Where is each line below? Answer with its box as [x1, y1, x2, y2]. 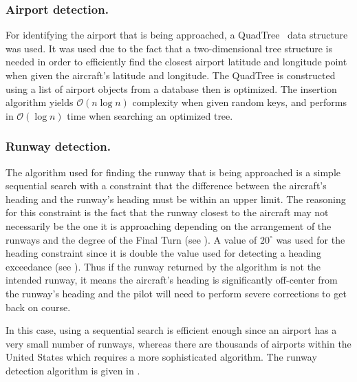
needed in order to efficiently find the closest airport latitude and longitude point [6, 54, 347, 69]
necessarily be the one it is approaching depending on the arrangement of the [6, 218, 332, 233]
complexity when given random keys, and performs [132, 95, 347, 109]
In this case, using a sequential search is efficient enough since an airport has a [6, 323, 337, 337]
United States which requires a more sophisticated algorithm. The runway [6, 350, 317, 364]
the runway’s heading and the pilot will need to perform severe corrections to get [6, 286, 347, 300]
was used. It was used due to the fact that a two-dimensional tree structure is [6, 41, 333, 55]
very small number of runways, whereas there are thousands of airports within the [6, 336, 351, 350]
